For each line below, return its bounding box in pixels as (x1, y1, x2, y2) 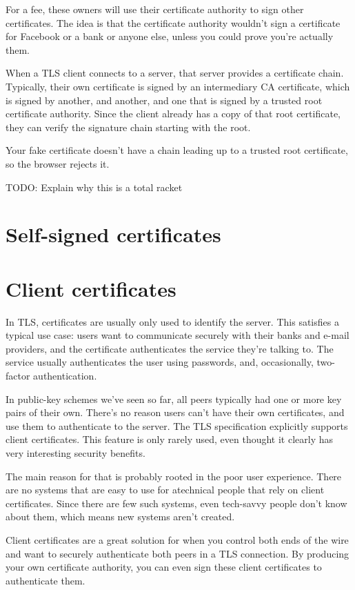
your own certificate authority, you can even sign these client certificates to (6, 560, 322, 574)
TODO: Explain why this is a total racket (6, 179, 183, 194)
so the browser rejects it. (6, 156, 110, 170)
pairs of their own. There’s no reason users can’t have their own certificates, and (6, 405, 345, 420)
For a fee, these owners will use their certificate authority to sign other (6, 2, 304, 16)
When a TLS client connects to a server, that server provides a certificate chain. (6, 66, 344, 80)
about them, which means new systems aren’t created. (6, 509, 235, 524)
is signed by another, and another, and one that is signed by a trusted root (6, 92, 323, 107)
